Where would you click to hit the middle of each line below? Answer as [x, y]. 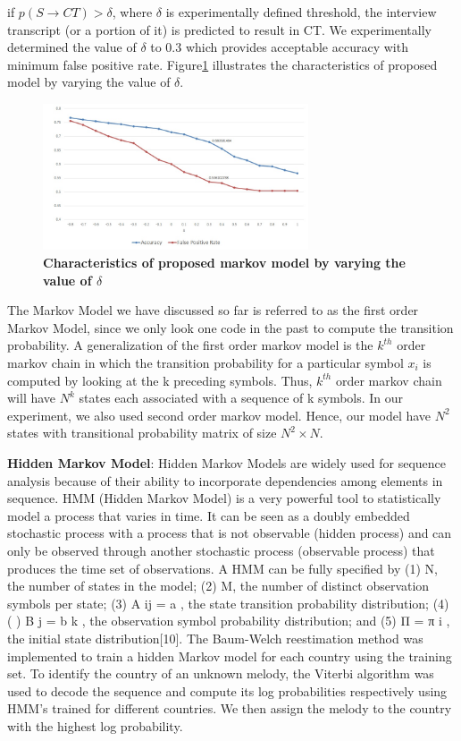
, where [132, 12]
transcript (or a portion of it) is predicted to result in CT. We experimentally [219, 29]
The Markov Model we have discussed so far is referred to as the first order [213, 310]
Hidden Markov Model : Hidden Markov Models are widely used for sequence [226, 463]
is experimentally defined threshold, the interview [301, 12]
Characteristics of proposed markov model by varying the [224, 263]
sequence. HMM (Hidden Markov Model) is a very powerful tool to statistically [224, 498]
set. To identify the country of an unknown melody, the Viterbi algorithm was [221, 673]
